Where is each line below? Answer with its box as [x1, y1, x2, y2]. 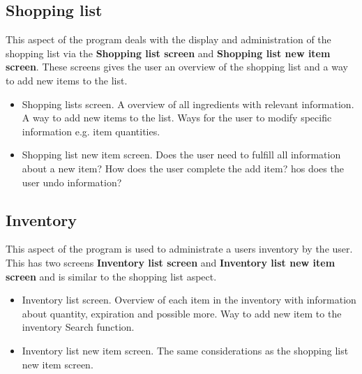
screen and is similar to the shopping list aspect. [6, 269, 217, 283]
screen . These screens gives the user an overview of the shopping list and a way [6, 59, 348, 74]
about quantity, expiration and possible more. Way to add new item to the [22, 306, 342, 320]
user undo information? [22, 174, 122, 189]
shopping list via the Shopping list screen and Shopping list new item [6, 45, 331, 60]
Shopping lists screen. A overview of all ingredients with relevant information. [22, 96, 354, 111]
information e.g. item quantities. [22, 124, 160, 138]
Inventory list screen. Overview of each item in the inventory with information [22, 292, 356, 307]
